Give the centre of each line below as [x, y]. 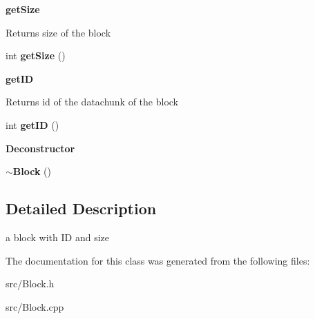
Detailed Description [81, 208]
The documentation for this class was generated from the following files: [158, 260]
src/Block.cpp [35, 306]
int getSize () [36, 55]
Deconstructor [40, 148]
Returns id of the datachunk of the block [92, 102]
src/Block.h [30, 284]
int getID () [32, 124]
